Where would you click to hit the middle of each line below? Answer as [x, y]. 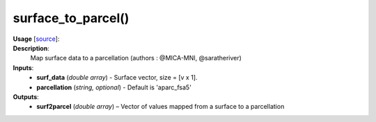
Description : [31, 48]
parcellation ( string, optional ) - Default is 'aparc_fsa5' [114, 87]
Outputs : [26, 96]
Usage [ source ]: [36, 39]
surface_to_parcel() [71, 18]
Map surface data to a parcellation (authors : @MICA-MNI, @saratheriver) [136, 58]
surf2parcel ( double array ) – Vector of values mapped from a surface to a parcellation [160, 107]
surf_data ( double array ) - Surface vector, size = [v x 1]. [117, 78]
